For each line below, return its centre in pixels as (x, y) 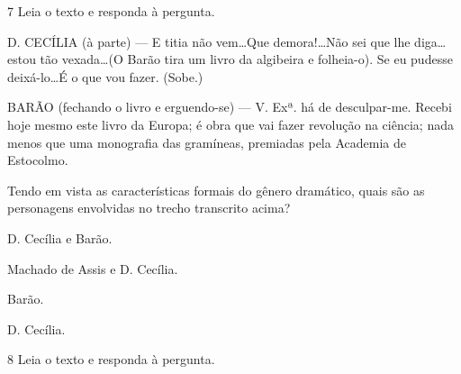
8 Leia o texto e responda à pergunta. (111, 359)
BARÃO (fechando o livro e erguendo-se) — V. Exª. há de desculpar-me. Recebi (230, 107)
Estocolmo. (38, 160)
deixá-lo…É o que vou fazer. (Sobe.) (105, 76)
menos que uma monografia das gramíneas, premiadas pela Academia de (207, 142)
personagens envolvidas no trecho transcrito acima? (149, 208)
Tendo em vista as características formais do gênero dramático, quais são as (216, 190)
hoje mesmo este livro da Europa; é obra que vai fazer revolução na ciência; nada (230, 124)
